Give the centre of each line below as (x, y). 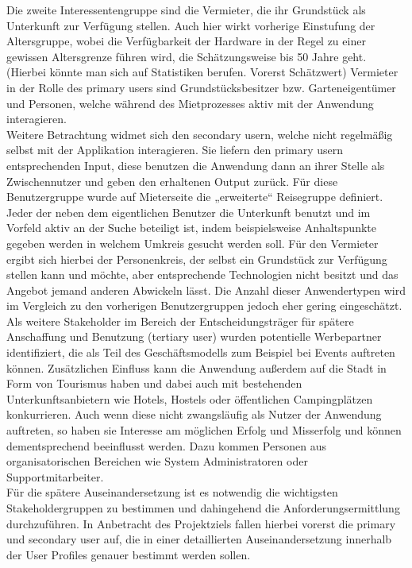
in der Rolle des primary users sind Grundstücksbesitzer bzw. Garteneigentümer (201, 87)
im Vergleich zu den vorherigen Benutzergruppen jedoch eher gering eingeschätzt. (204, 305)
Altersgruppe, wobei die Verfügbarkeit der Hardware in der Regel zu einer (186, 41)
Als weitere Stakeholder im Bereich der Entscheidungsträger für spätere (180, 321)
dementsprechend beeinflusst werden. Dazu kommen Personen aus (166, 445)
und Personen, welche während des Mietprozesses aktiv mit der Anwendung (190, 103)
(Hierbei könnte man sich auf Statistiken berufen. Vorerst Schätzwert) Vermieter (202, 72)
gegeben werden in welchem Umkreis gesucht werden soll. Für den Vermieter (193, 243)
